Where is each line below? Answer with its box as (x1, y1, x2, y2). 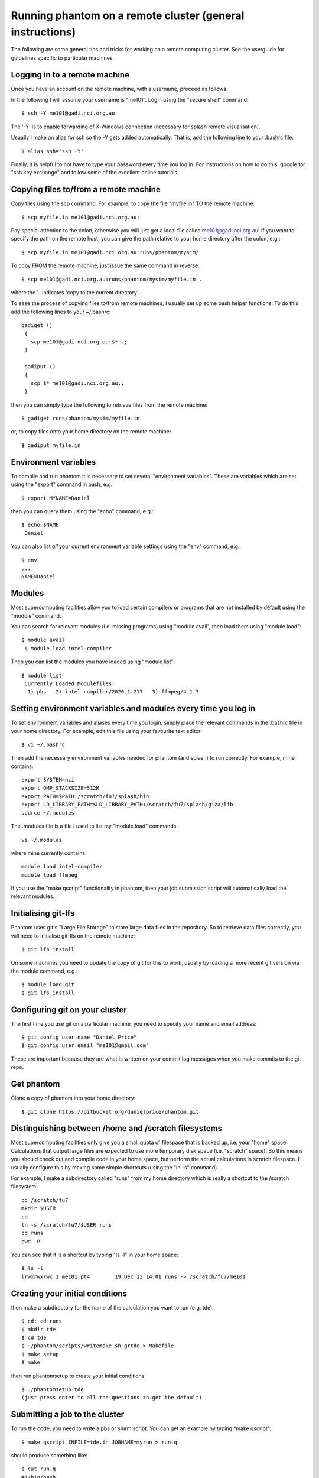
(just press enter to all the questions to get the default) (21, 1394, 202, 1401)
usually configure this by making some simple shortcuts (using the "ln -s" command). (11, 1163, 219, 1171)
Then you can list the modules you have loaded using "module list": (11, 658, 175, 665)
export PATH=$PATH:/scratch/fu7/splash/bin (21, 793, 149, 799)
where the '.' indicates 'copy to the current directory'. (11, 289, 140, 296)
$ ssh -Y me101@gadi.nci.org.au (21, 110, 115, 116)
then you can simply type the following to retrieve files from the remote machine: (11, 401, 208, 408)
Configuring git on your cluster (11, 1004, 127, 1014)
